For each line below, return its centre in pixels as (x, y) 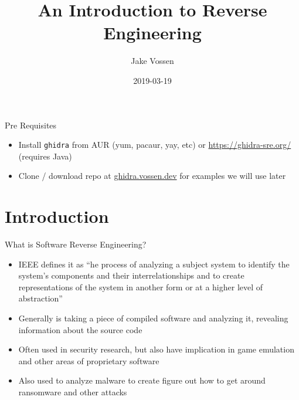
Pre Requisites (31, 125)
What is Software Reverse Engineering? (76, 244)
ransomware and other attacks (73, 392)
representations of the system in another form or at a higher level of (141, 287)
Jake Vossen (152, 61)
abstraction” (40, 298)
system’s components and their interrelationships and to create (131, 275)
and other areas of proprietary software (89, 360)
